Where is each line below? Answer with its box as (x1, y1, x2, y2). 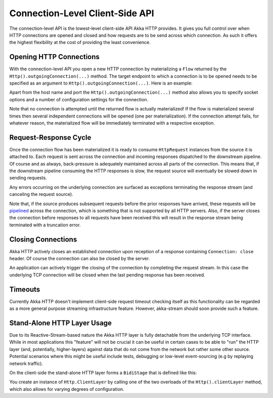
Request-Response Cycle (9, 133, 92, 142)
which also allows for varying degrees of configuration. (9, 386, 124, 392)
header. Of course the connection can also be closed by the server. (9, 256, 150, 262)
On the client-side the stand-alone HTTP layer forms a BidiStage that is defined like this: (9, 370, 197, 376)
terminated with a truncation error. (9, 222, 81, 228)
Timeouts (9, 285, 40, 294)
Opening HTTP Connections (9, 53, 100, 61)
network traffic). (9, 360, 43, 367)
